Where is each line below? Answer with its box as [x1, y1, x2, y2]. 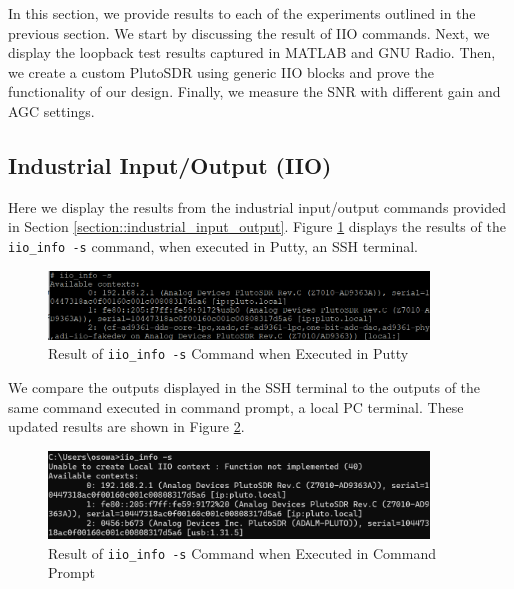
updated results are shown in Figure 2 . [8, 416, 245, 437]
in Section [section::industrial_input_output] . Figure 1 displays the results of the [8, 216, 506, 237]
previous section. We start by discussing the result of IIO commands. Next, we [8, 22, 490, 43]
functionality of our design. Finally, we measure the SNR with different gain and [8, 81, 501, 102]
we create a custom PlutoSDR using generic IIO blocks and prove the [8, 61, 434, 82]
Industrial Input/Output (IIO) [8, 149, 332, 180]
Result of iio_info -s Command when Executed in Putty [48, 343, 409, 364]
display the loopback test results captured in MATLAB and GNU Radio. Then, [8, 42, 496, 63]
